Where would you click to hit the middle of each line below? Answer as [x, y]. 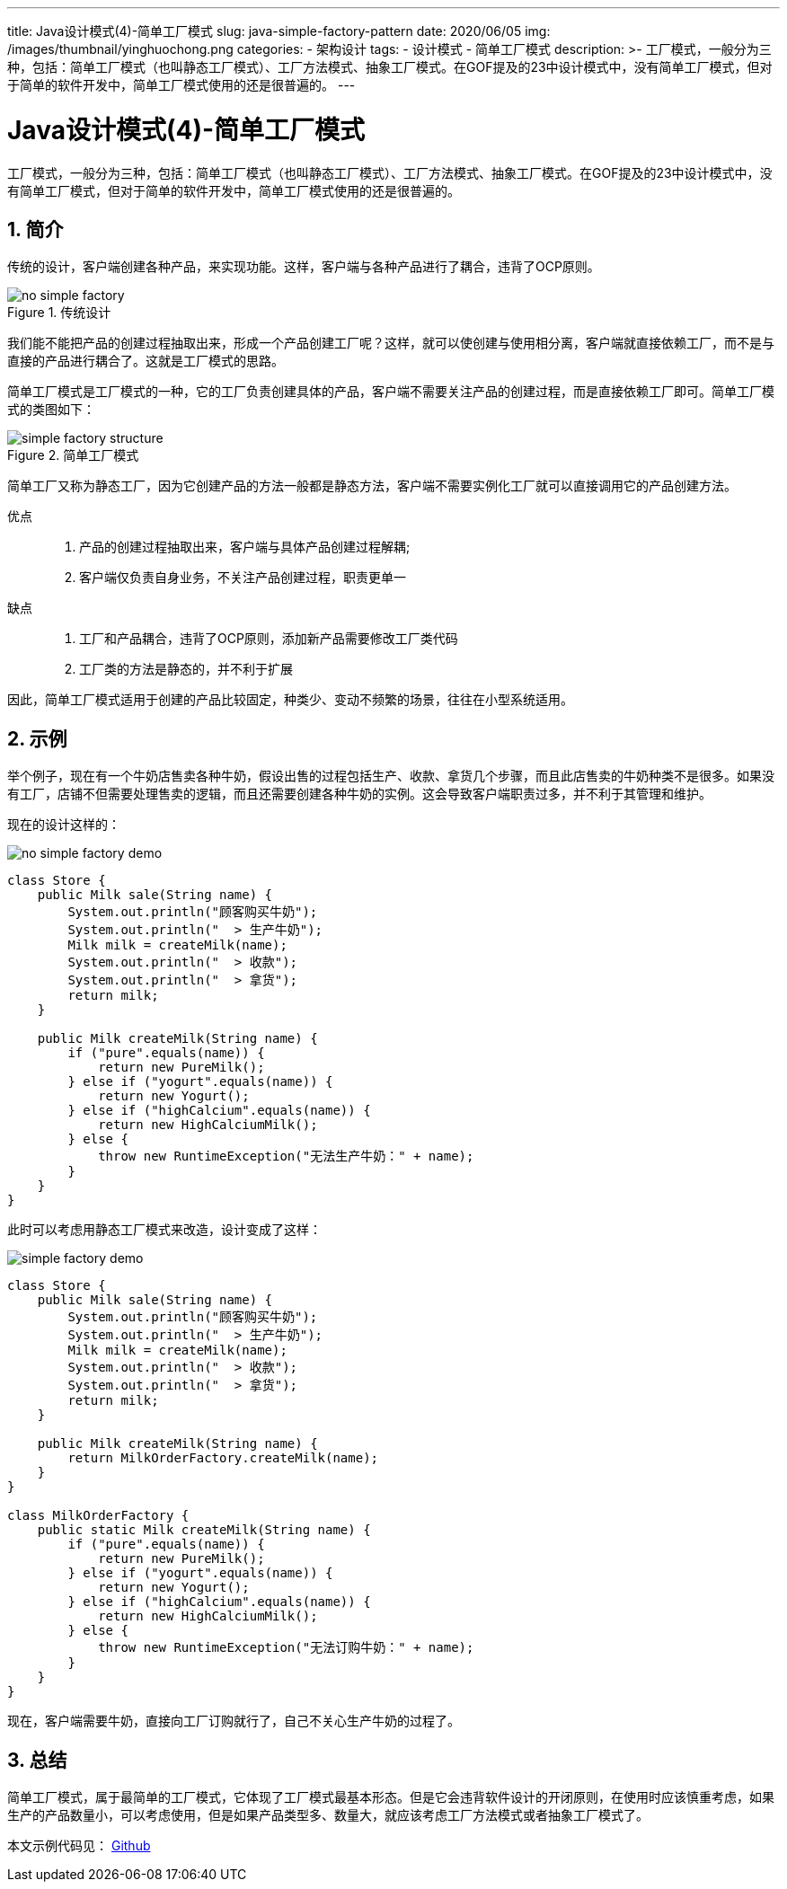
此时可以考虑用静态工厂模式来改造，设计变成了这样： [164, 1230]
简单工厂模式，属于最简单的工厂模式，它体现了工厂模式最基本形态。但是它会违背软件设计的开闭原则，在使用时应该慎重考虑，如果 [391, 1797]
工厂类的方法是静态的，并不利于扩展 [186, 669]
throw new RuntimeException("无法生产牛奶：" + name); [286, 1156]
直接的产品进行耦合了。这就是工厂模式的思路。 [146, 361]
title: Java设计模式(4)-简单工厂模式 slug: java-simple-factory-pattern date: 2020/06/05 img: [279, 31]
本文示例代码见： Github [79, 1846]
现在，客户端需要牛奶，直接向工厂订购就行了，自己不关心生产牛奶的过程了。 [234, 1721]
